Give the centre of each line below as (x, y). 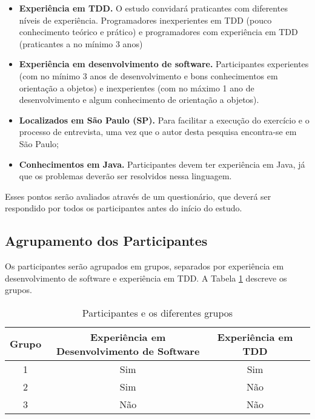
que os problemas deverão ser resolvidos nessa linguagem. (125, 176)
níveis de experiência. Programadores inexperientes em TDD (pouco (145, 20)
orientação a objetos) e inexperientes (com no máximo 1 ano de (137, 87)
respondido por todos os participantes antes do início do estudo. (124, 208)
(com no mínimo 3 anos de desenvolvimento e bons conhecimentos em (148, 75)
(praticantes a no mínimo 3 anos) (81, 43)
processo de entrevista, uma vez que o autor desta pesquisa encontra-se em (158, 132)
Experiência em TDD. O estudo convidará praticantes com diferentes (153, 8)
